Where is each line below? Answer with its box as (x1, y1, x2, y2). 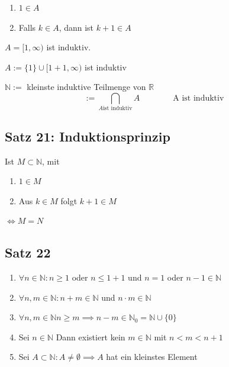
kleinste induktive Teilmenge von (27, 81, 146, 93)
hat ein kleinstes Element (106, 350, 198, 363)
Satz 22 (5, 243, 51, 262)
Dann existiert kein (56, 330, 125, 343)
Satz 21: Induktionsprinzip (5, 127, 170, 145)
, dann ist (59, 21, 94, 33)
